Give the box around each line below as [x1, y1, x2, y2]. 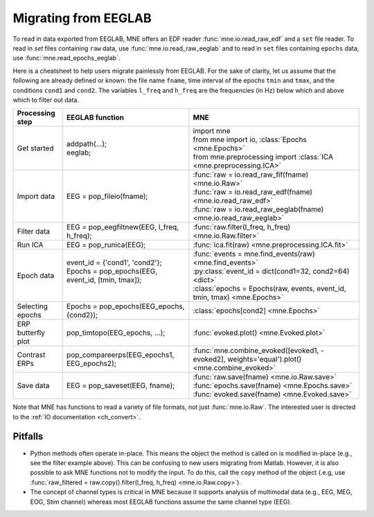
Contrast [17, 350, 46, 360]
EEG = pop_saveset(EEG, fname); [66, 381, 175, 391]
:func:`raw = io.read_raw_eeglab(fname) [193, 204, 324, 214]
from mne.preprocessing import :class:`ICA [193, 152, 334, 162]
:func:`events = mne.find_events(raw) [193, 249, 315, 259]
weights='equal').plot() [227, 354, 302, 364]
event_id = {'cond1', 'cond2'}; [66, 258, 162, 268]
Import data [17, 191, 55, 201]
